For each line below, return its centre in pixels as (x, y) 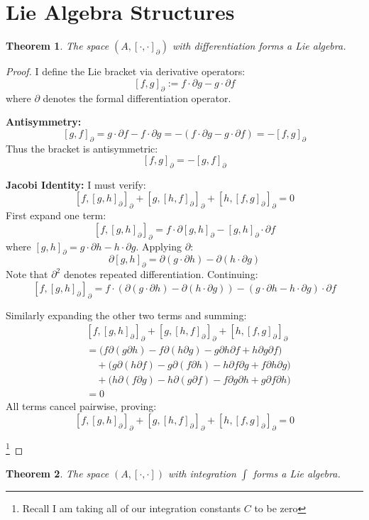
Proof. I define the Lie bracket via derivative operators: (126, 71)
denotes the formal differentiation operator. (137, 98)
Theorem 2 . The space (57, 473)
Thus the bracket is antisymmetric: (82, 148)
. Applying (159, 246)
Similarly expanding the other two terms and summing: (126, 315)
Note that (27, 274)
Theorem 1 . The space (57, 46)
